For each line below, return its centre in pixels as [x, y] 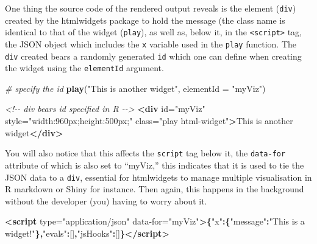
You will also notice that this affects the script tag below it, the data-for [145, 153]
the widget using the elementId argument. [84, 68]
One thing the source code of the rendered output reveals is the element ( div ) [151, 8]
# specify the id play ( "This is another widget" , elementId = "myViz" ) [135, 88]
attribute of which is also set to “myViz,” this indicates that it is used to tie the [155, 165]
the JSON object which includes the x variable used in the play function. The [151, 44]
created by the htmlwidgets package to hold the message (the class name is [145, 20]
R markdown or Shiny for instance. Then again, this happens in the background [155, 189]
